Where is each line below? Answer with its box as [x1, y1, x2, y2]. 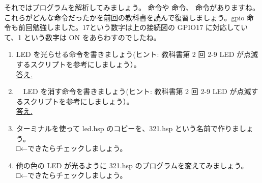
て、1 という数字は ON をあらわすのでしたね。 [4, 32, 161, 42]
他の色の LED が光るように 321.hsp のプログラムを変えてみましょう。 [16, 160, 248, 170]
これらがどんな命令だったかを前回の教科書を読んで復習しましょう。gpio [4, 12, 245, 22]
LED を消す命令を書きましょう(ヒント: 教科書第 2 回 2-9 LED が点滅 [23, 86, 251, 97]
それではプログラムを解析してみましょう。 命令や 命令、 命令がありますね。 [4, 2, 259, 12]
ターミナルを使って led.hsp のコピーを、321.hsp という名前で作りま [16, 123, 239, 133]
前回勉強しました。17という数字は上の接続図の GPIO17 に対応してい [18, 22, 248, 33]
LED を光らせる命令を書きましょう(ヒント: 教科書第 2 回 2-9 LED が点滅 [16, 49, 258, 59]
